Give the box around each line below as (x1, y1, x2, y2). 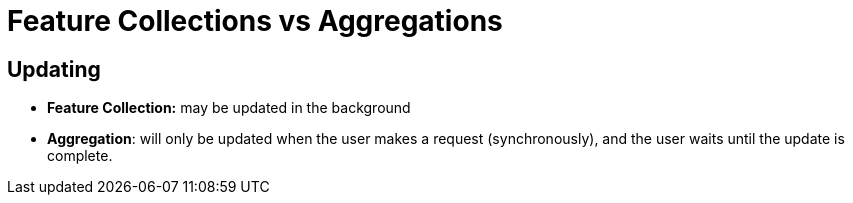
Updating (7, 56, 101, 82)
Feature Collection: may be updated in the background (47, 99, 411, 117)
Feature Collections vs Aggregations (7, 4, 503, 38)
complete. (47, 147, 113, 165)
